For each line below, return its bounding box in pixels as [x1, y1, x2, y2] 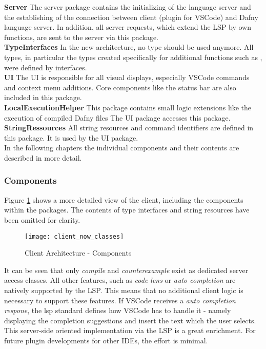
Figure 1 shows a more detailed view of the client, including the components [4, 194, 243, 205]
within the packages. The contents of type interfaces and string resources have [4, 204, 250, 215]
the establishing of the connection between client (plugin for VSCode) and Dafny [4, 11, 258, 22]
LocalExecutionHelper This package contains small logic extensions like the [4, 102, 251, 112]
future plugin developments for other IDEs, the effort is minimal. [4, 335, 208, 345]
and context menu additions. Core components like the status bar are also [4, 82, 236, 92]
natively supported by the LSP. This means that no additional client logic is [4, 284, 243, 295]
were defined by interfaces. [4, 62, 87, 72]
